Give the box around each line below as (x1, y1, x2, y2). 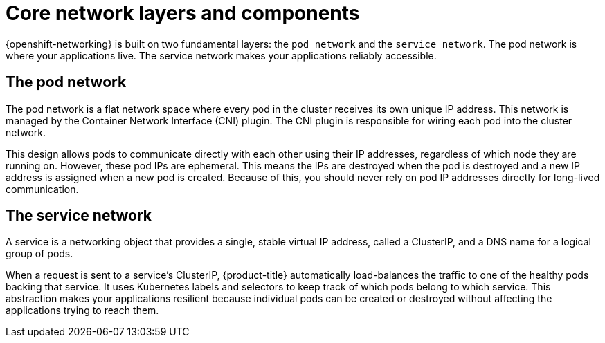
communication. (6, 183, 79, 195)
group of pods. (6, 248, 73, 260)
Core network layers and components (6, 1, 360, 25)
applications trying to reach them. (6, 304, 159, 317)
